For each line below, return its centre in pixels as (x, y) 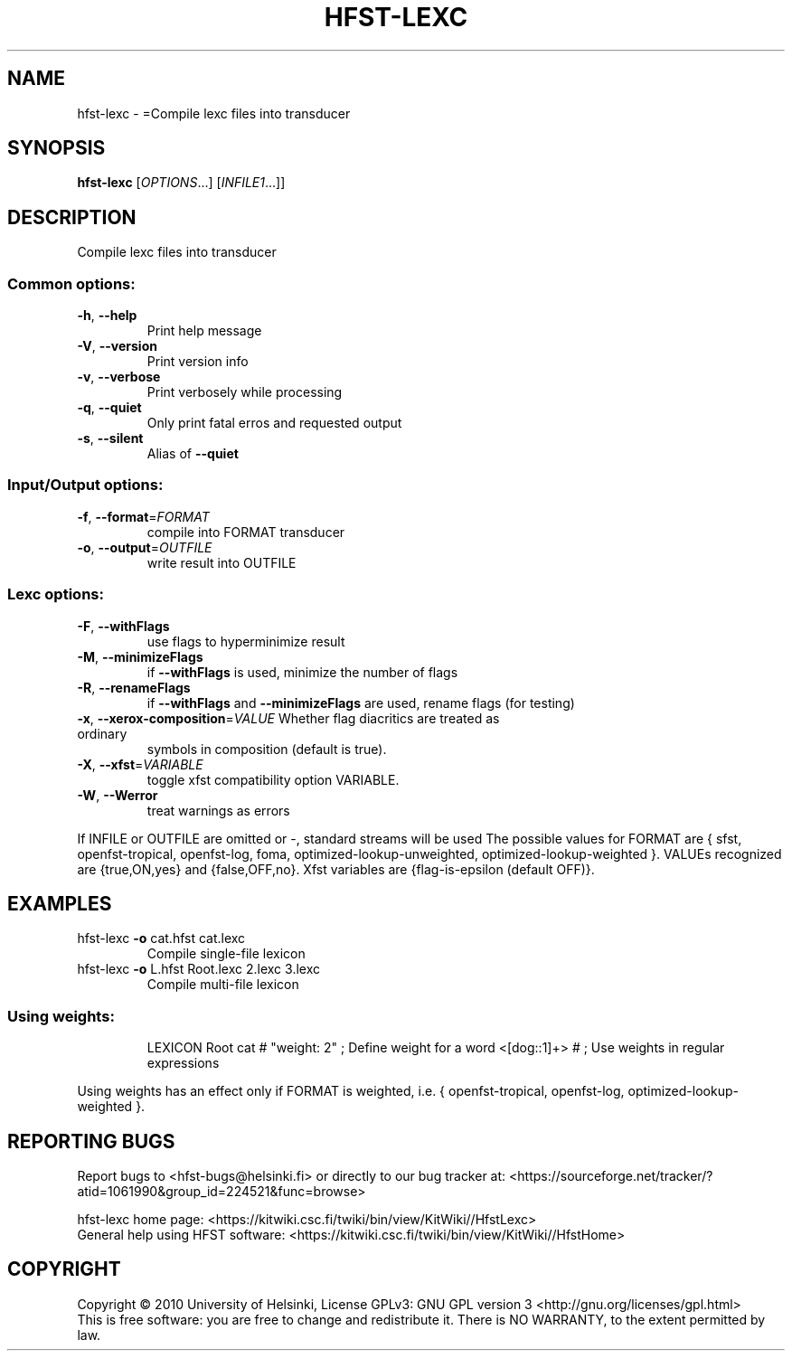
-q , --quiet (109, 408)
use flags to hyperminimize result (246, 641)
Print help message (204, 331)
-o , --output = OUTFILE (145, 547)
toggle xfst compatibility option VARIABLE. (273, 779)
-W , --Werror (118, 795)
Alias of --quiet (193, 454)
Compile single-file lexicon (226, 954)
